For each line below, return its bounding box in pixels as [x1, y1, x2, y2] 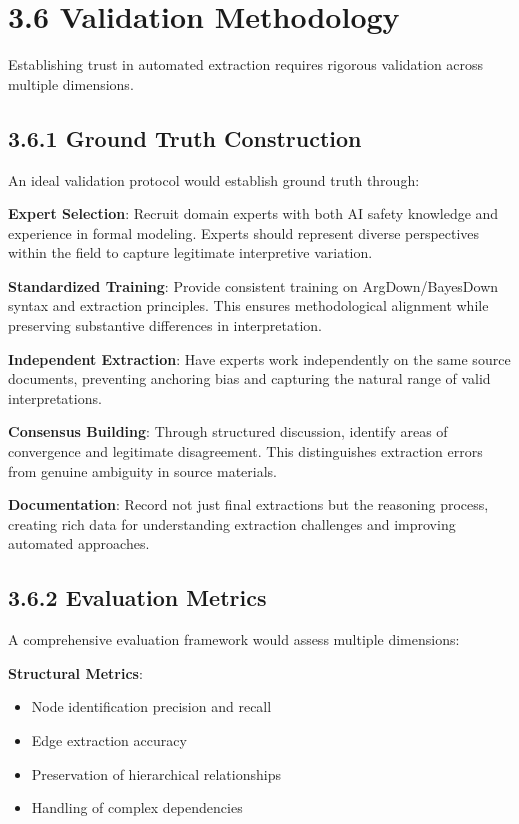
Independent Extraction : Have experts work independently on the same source [8, 348, 511, 369]
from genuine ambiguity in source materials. [8, 460, 277, 481]
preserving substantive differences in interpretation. [8, 315, 322, 336]
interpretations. [8, 387, 102, 408]
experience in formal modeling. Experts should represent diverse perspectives [8, 222, 480, 243]
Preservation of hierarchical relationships [31, 763, 281, 784]
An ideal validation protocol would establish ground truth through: [8, 169, 420, 190]
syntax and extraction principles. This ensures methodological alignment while [8, 295, 489, 316]
